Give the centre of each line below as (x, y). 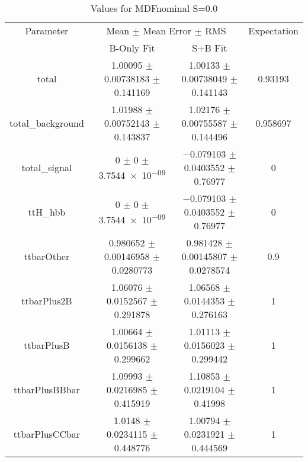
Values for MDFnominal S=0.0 (154, 8)
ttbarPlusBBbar (46, 389)
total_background (47, 123)
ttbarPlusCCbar (47, 434)
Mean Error (167, 31)
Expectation (273, 31)
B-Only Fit (132, 48)
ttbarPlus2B (47, 301)
